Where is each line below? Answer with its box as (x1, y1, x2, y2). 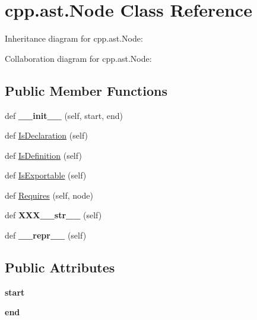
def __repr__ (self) (5, 229, 87, 241)
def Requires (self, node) (5, 189, 93, 201)
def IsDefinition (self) (5, 149, 82, 161)
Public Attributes (5, 258, 115, 277)
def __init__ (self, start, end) (5, 109, 123, 121)
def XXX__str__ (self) (5, 209, 102, 221)
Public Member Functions (5, 81, 167, 99)
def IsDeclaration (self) (5, 129, 88, 142)
